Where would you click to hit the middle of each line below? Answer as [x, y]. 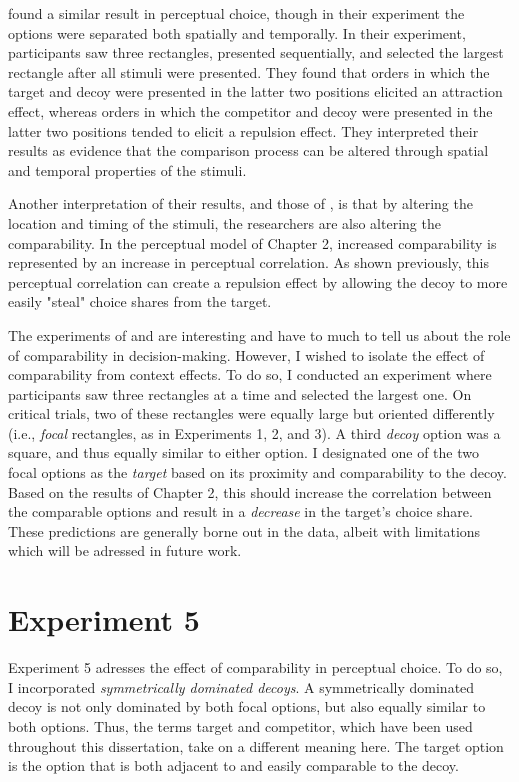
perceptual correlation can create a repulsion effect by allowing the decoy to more [258, 281]
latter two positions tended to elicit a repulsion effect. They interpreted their [243, 130]
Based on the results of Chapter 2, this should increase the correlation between [250, 491]
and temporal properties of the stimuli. [127, 169]
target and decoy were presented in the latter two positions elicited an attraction [255, 91]
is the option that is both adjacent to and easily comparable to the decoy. [233, 765]
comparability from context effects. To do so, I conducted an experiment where [250, 374]
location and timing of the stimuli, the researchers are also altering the [224, 222]
